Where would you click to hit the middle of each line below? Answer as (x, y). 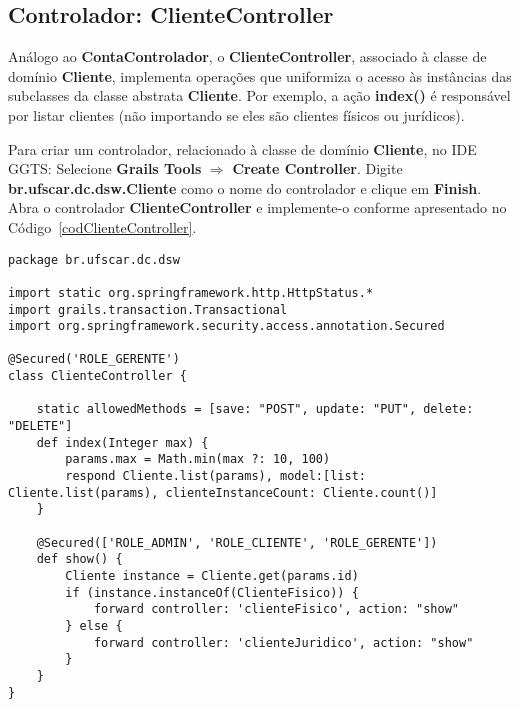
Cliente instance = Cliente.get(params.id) (212, 576)
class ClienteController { (97, 376)
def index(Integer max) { (122, 442)
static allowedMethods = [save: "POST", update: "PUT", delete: (255, 409)
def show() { (79, 559)
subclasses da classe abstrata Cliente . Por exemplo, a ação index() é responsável (259, 95)
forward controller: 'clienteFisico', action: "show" (276, 609)
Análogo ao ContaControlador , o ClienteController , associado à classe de (247, 56)
